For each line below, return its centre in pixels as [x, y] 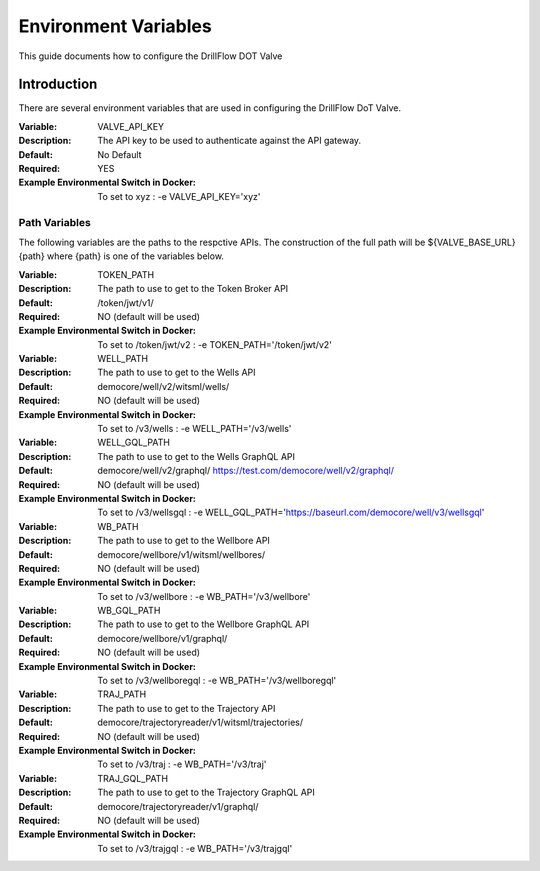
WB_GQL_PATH [129, 611]
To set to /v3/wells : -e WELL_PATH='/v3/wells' [194, 429]
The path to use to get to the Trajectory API [186, 708]
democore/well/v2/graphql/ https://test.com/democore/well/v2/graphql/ [246, 471]
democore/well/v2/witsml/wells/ [163, 386]
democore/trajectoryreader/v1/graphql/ [178, 806]
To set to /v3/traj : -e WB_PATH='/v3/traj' [182, 764]
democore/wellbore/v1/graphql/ [162, 638]
